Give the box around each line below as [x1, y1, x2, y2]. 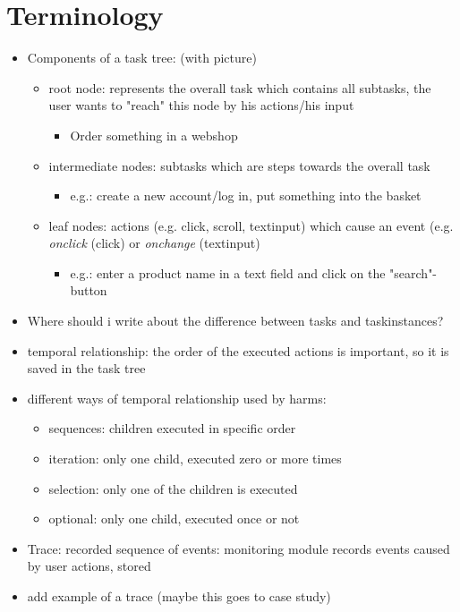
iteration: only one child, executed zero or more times [48, 449, 342, 468]
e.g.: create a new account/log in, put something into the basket [70, 186, 422, 205]
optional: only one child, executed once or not [48, 509, 300, 528]
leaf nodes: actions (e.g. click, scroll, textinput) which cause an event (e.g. [48, 216, 454, 234]
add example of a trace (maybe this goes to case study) [27, 587, 331, 605]
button [70, 281, 107, 300]
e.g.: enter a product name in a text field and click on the [70, 263, 386, 282]
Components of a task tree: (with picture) [27, 48, 257, 67]
